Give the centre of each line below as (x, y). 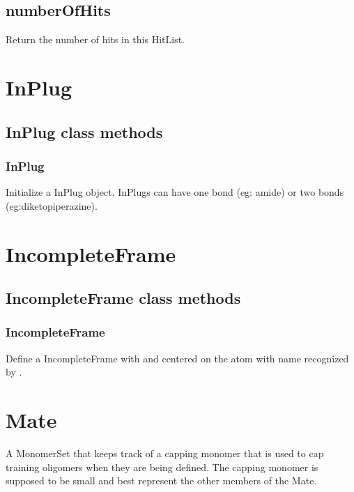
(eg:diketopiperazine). (52, 205)
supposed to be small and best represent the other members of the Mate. (161, 481)
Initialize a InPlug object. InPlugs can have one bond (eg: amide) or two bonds (175, 192)
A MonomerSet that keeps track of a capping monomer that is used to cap (165, 453)
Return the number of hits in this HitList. (95, 39)
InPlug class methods (84, 131)
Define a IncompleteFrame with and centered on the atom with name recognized (177, 358)
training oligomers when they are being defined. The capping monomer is (162, 467)
